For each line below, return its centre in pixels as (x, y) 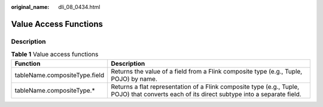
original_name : (30, 7)
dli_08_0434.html (79, 7)
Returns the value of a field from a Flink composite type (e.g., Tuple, (207, 71)
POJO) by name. (134, 79)
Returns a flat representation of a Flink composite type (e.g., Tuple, (205, 87)
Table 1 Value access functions (55, 54)
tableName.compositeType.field (60, 75)
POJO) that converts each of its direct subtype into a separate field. (206, 94)
